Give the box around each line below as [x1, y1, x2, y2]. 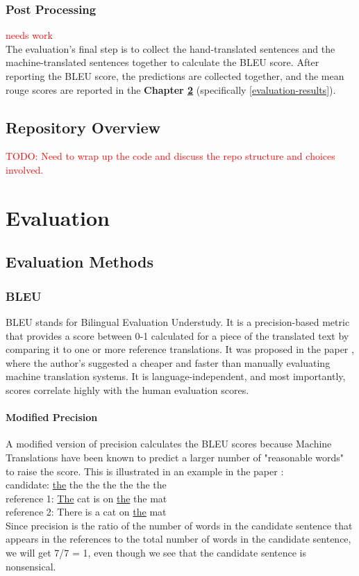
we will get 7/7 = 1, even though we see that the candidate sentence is [6, 545, 306, 560]
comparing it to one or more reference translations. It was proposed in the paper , [6, 342, 354, 356]
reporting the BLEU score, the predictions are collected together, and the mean [6, 69, 344, 83]
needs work [6, 28, 53, 42]
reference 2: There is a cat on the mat [6, 504, 167, 519]
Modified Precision [6, 410, 98, 425]
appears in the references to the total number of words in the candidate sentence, [6, 532, 351, 546]
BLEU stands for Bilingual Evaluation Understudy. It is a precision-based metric [6, 314, 350, 329]
